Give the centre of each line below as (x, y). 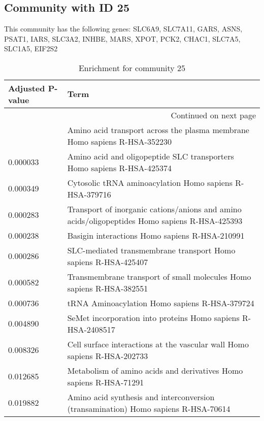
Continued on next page (213, 115)
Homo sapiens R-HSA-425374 (119, 168)
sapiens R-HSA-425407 (108, 262)
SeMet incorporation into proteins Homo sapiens (153, 317)
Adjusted (27, 88)
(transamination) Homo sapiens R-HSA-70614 (149, 408)
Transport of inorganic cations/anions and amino (154, 209)
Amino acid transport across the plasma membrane (158, 129)
